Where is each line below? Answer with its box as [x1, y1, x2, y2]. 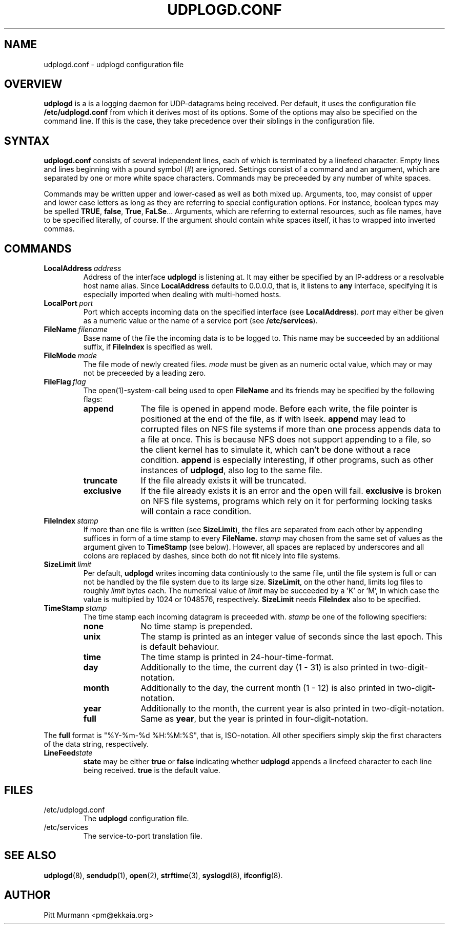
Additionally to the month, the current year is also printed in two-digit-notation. [140, 703, 444, 714]
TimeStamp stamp [44, 604, 107, 613]
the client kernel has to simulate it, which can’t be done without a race [140, 444, 411, 455]
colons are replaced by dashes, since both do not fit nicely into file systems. [83, 551, 340, 560]
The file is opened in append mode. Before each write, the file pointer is [140, 403, 418, 414]
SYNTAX [4, 134, 50, 147]
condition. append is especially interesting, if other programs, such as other [140, 455, 434, 466]
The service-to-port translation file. [83, 831, 202, 840]
